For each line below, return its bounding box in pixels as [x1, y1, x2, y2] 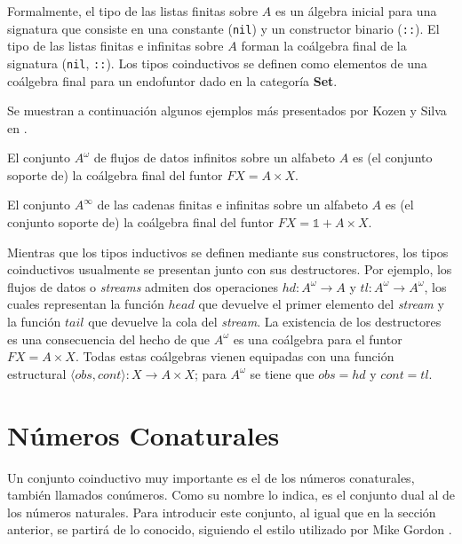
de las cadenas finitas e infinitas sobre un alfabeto [97, 195, 368, 214]
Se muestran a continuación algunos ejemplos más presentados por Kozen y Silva [7, 101, 447, 120]
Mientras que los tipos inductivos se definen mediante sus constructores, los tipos [7, 242, 449, 261]
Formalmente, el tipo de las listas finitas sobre [7, 2, 259, 20]
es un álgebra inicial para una [275, 2, 437, 20]
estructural [7, 364, 67, 382]
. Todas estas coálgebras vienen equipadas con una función [75, 347, 394, 366]
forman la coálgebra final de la [241, 36, 407, 55]
